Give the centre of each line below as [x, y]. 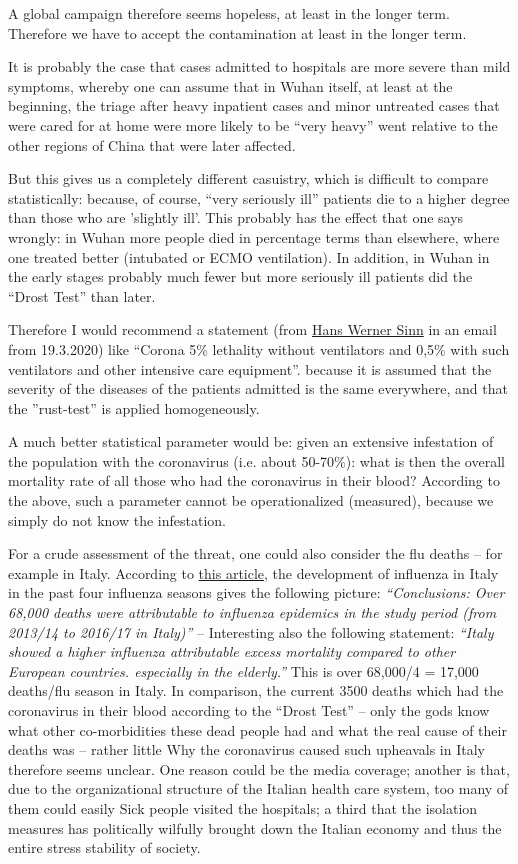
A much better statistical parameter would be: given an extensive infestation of [251, 441]
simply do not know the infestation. [117, 519]
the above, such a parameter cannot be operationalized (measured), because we [251, 500]
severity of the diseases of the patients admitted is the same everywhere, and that [258, 388]
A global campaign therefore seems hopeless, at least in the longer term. [229, 13]
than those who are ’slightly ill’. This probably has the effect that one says [236, 217]
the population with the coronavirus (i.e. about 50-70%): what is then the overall [256, 460]
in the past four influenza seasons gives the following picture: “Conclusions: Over [256, 592]
